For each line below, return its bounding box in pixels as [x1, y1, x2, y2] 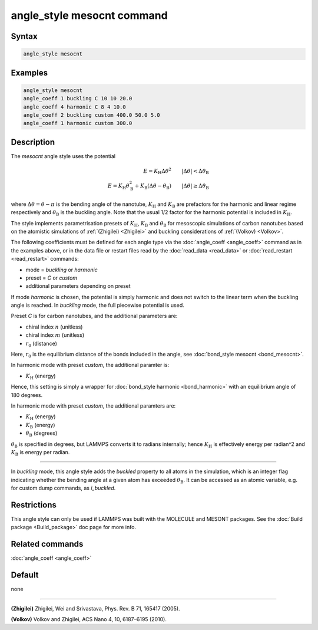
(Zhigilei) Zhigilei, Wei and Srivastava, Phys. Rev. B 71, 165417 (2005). [11, 605, 180, 612]
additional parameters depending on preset [25, 283, 131, 290]
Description [11, 137, 55, 147]
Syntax [11, 31, 38, 41]
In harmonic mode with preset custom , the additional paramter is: [11, 362, 170, 369]
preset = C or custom [25, 274, 78, 281]
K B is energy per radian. [11, 448, 70, 457]
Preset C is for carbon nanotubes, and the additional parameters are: [11, 313, 178, 320]
